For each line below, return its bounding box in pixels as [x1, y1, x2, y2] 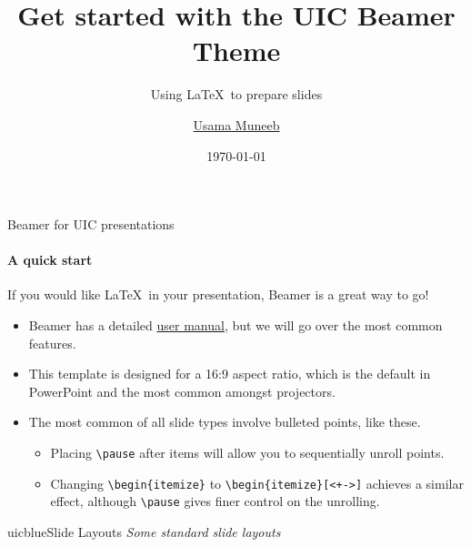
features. [28, 333, 76, 352]
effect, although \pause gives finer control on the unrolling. [50, 491, 380, 511]
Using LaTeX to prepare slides [150, 85, 323, 104]
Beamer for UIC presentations [7, 215, 175, 234]
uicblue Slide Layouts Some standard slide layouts [7, 522, 281, 542]
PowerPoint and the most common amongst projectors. [28, 381, 336, 400]
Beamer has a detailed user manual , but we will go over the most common [28, 316, 443, 335]
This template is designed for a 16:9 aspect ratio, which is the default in [28, 364, 431, 383]
